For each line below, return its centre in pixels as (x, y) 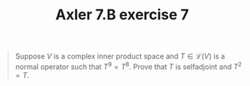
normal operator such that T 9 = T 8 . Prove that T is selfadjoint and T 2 (128, 66)
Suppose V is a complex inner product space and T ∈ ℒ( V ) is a (120, 56)
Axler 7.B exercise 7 (122, 15)
